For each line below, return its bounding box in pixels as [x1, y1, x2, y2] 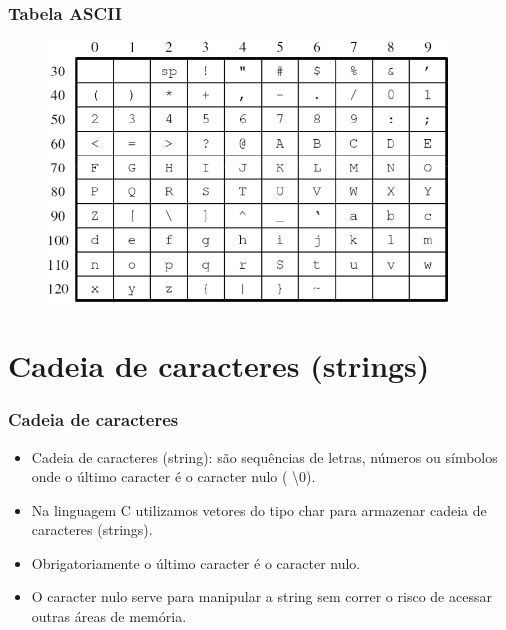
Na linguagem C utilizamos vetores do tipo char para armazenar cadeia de [31, 499, 487, 520]
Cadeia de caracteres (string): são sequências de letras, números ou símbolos [31, 446, 498, 467]
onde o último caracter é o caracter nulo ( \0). [31, 466, 316, 487]
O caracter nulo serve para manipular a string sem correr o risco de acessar [31, 586, 492, 607]
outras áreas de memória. [31, 606, 187, 627]
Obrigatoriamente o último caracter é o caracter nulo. [31, 552, 361, 573]
